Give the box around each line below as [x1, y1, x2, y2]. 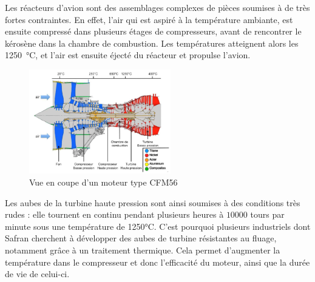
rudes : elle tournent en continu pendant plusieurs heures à [5, 208, 224, 221]
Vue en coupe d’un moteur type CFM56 [29, 175, 178, 188]
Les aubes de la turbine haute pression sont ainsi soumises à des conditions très [5, 196, 300, 209]
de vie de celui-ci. [5, 267, 70, 280]
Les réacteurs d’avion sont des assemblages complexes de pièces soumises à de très [5, 1, 310, 13]
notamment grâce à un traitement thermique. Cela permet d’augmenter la [5, 243, 280, 256]
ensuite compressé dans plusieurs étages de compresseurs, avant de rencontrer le [5, 25, 302, 38]
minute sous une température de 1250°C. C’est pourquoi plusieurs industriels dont [5, 220, 311, 232]
